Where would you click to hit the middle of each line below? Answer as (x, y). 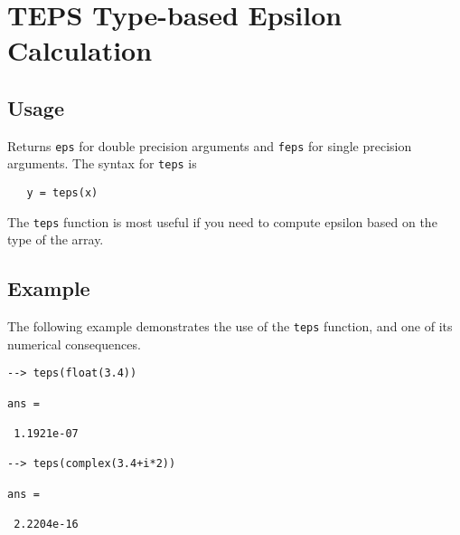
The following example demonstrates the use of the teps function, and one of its (230, 326)
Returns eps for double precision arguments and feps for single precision (210, 145)
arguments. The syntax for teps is (102, 163)
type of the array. (56, 239)
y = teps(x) (62, 193)
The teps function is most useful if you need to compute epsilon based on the (222, 221)
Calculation (80, 50)
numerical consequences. (74, 344)
